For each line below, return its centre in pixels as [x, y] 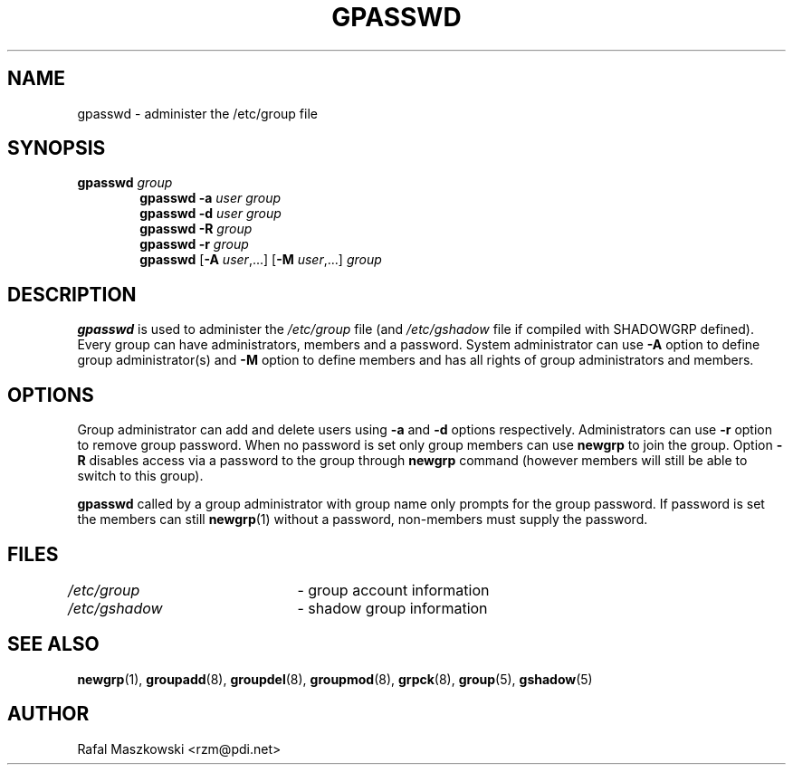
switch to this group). [140, 476]
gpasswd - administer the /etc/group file [197, 113]
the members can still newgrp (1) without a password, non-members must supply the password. [363, 519]
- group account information [393, 590]
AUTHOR [48, 714]
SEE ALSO [53, 644]
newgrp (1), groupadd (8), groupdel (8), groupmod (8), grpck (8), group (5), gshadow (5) [335, 679]
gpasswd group [125, 183]
